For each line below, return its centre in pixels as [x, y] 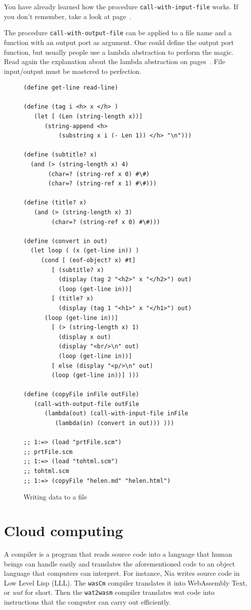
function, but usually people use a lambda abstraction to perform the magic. [119, 52]
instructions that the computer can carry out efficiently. [87, 602]
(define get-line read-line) [71, 88]
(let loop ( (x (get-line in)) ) [85, 251]
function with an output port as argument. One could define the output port [119, 42]
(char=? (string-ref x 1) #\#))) [103, 184]
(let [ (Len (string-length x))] [88, 117]
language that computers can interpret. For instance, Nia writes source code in [122, 573]
